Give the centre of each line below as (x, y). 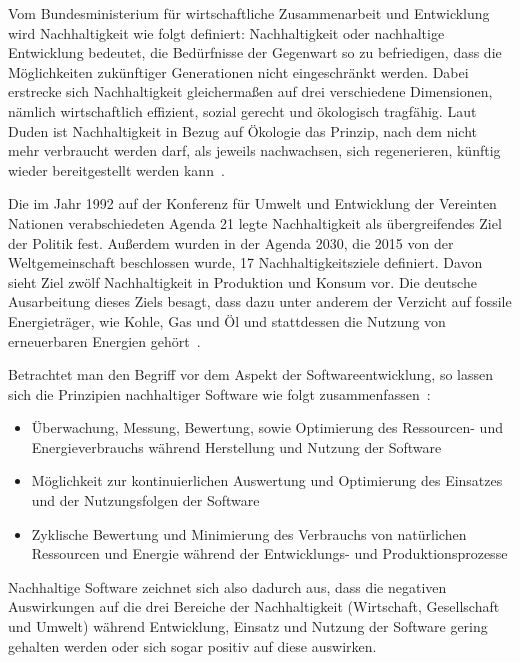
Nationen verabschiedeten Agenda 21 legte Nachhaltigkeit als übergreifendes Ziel (255, 222)
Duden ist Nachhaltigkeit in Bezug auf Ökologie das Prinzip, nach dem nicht (243, 130)
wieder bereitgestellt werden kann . (116, 169)
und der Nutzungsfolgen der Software (145, 500)
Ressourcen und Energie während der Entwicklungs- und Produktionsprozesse (269, 553)
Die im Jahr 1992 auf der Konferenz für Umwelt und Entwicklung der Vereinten (252, 203)
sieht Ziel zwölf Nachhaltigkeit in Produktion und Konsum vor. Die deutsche (242, 281)
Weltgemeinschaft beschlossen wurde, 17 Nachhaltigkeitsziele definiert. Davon (245, 262)
